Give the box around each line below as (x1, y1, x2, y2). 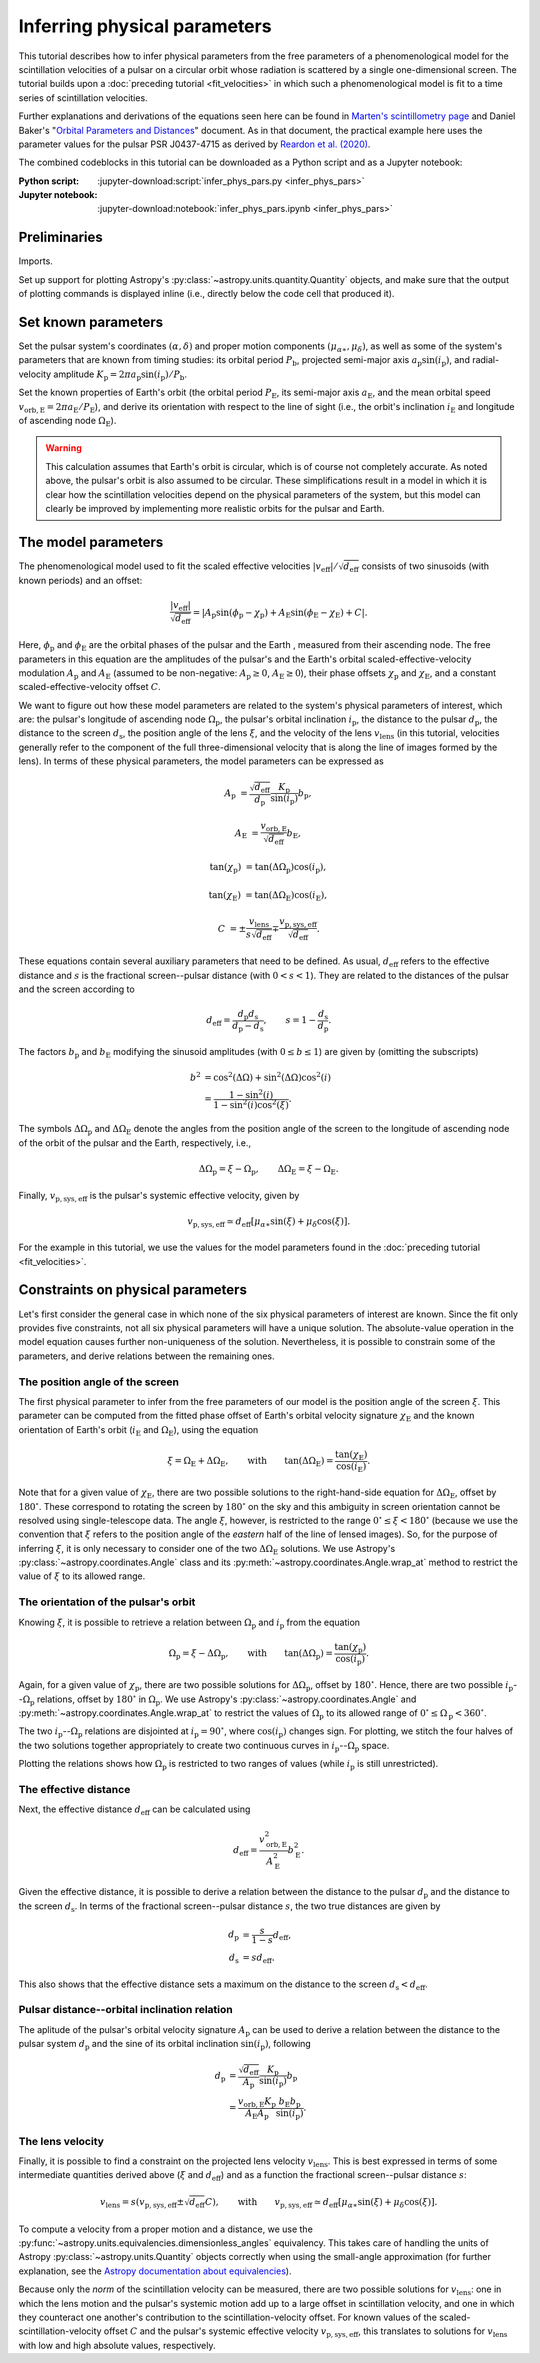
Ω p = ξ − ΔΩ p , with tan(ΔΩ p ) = (168, 1648, 334, 1661)
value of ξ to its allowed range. (18, 1570, 146, 1582)
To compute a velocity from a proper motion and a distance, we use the (18, 2223, 314, 2235)
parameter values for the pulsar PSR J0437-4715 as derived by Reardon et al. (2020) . (18, 138, 371, 150)
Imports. (18, 255, 54, 267)
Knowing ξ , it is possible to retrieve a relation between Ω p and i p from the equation (18, 1616, 360, 1630)
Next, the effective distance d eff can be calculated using (18, 1803, 251, 1817)
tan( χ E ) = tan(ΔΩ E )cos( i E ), (208, 889, 328, 903)
